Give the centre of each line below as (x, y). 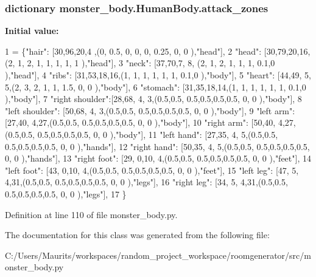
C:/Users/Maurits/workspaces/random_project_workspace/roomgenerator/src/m (158, 255)
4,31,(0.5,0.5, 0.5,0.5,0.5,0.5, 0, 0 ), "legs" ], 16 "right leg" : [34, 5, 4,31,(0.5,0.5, (146, 182)
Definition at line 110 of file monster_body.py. (91, 214)
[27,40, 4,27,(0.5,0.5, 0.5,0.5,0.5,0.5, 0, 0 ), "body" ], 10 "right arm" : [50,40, (140, 122)
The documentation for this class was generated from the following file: (137, 235)
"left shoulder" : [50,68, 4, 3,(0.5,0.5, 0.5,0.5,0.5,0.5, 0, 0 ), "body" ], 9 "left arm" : (150, 110)
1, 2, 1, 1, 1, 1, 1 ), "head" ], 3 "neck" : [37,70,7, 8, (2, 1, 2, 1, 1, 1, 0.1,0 (146, 63)
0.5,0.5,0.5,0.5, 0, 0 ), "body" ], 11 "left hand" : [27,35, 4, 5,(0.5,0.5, (158, 134)
